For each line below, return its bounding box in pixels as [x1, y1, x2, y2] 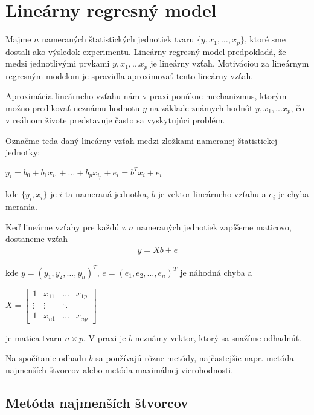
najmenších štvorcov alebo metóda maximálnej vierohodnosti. [5, 363, 234, 376]
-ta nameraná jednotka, [62, 188, 149, 200]
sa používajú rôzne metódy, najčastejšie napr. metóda [95, 351, 294, 364]
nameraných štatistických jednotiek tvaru [42, 33, 194, 45]
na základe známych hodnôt [149, 101, 253, 114]
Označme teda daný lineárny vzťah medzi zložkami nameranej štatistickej [5, 134, 278, 146]
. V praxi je [83, 331, 126, 344]
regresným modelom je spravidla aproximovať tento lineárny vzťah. [5, 69, 254, 82]
